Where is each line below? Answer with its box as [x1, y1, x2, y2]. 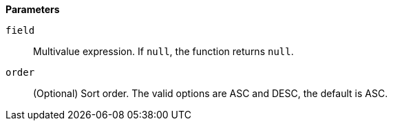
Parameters [6, 3, 60, 15]
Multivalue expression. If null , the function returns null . [33, 45, 294, 57]
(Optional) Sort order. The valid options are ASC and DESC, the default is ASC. [33, 87, 388, 99]
